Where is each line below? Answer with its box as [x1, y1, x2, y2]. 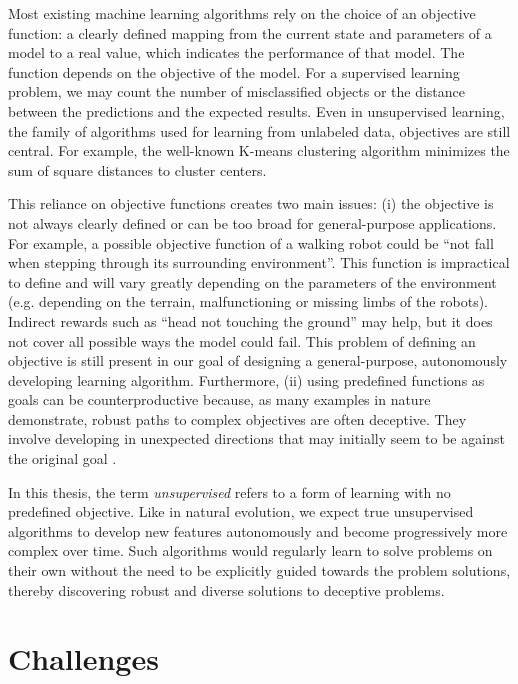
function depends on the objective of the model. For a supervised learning [8, 61, 460, 82]
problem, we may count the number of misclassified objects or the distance [8, 81, 466, 102]
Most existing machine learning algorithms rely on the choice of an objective [8, 3, 476, 23]
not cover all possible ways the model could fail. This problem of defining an [8, 330, 476, 351]
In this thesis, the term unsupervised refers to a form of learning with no [8, 481, 451, 502]
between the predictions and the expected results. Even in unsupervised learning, [8, 100, 505, 121]
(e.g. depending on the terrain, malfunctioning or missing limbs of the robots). [8, 291, 489, 312]
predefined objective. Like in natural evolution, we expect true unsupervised [8, 501, 474, 522]
